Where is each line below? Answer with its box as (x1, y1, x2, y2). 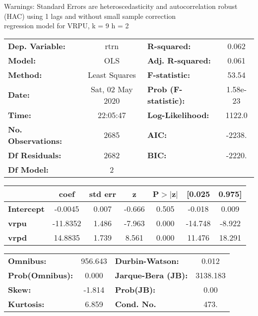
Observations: (8, 134, 63, 146)
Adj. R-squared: (147, 54, 211, 66)
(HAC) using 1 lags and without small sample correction (4, 10, 176, 21)
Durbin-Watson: (115, 254, 179, 266)
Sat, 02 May (90, 83, 133, 95)
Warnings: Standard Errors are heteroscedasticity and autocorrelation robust (4, 1, 238, 11)
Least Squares (87, 68, 136, 80)
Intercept (8, 202, 45, 214)
